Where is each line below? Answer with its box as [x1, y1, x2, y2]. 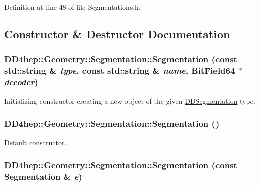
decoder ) [4, 76, 38, 88]
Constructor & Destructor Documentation [4, 26, 230, 41]
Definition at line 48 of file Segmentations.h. [4, 2, 141, 12]
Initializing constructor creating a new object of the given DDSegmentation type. [4, 96, 255, 106]
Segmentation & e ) [4, 170, 82, 182]
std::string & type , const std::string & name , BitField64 [4, 64, 235, 77]
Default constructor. [4, 137, 67, 148]
